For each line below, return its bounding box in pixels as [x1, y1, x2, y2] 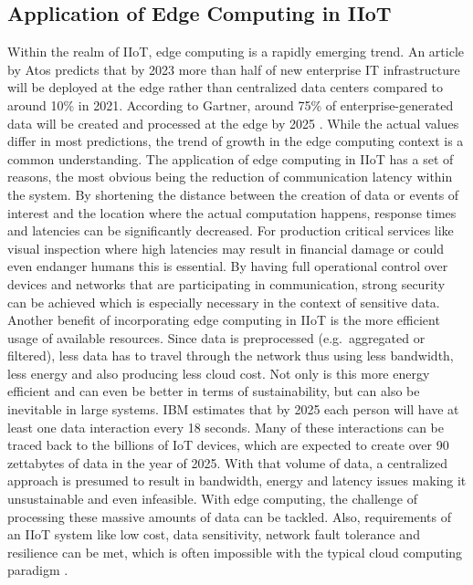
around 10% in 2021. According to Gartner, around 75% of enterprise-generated [7, 95, 454, 114]
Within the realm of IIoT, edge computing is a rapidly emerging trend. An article [7, 42, 465, 61]
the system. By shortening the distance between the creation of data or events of [7, 184, 459, 204]
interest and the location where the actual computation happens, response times [7, 203, 457, 222]
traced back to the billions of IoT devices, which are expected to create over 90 [7, 435, 449, 454]
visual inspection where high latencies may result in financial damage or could [7, 238, 444, 257]
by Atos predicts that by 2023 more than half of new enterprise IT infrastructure [7, 59, 460, 78]
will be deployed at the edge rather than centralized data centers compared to [7, 78, 444, 97]
